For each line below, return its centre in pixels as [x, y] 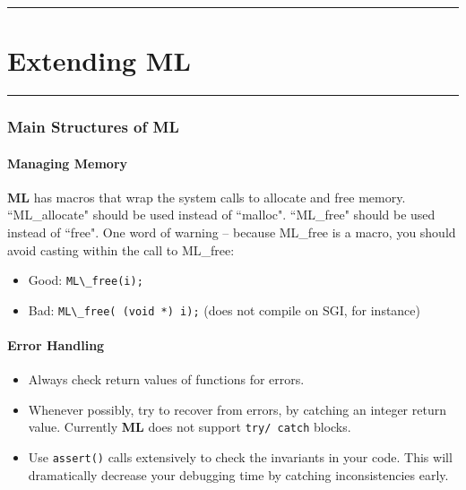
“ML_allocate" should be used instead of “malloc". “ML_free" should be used [221, 215]
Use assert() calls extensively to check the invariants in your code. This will [240, 457]
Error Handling [56, 345]
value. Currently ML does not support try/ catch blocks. [190, 427]
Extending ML [99, 60]
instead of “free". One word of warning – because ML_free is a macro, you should [232, 232]
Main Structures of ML [93, 127]
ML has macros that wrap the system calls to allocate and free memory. [207, 197]
